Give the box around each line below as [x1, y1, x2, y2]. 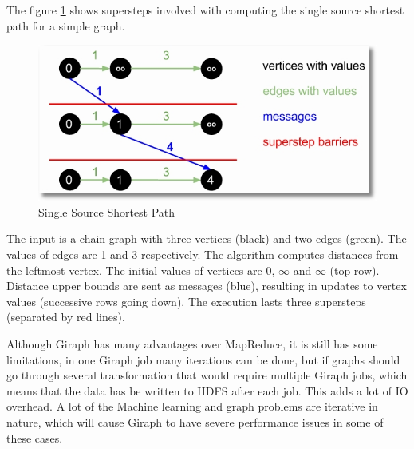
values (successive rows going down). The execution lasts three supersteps [6, 292, 366, 309]
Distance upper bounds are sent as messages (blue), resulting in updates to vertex [6, 277, 407, 294]
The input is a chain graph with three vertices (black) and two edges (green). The [6, 230, 407, 247]
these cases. [6, 429, 63, 446]
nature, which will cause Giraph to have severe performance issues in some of [6, 413, 384, 430]
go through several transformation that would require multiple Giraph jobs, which [6, 367, 408, 383]
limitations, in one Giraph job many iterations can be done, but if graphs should [6, 351, 400, 368]
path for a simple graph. [6, 17, 125, 34]
